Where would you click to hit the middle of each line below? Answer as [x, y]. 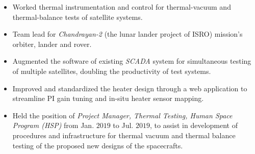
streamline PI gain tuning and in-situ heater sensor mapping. [108, 98]
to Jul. [123, 125]
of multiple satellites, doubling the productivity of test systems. [112, 71]
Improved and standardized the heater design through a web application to [130, 88]
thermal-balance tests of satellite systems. [78, 17]
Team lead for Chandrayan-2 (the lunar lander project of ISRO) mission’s [127, 34]
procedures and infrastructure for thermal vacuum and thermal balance [124, 135]
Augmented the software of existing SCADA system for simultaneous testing [132, 61]
